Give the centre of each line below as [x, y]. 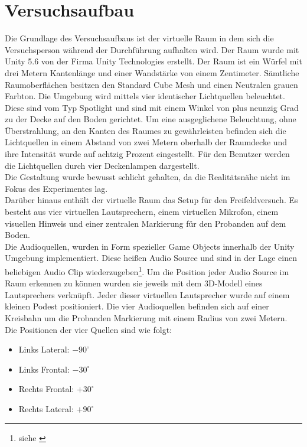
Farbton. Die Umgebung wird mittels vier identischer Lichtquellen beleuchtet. [145, 96]
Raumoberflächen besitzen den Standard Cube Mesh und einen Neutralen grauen [151, 84]
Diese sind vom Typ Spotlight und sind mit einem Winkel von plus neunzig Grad [152, 107]
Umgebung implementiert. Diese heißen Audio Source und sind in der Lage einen [151, 258]
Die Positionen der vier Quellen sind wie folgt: [88, 329]
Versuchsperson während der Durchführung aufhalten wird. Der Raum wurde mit [152, 49]
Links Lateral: [44, 349]
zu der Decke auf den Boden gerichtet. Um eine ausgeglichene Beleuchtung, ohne [151, 119]
